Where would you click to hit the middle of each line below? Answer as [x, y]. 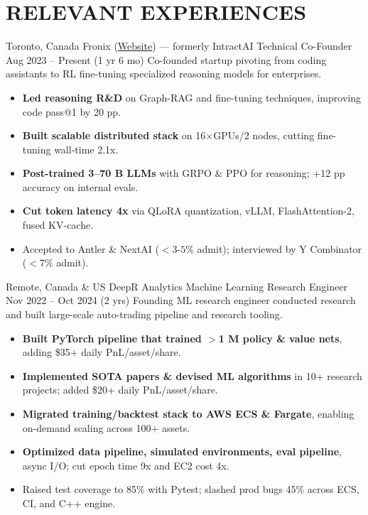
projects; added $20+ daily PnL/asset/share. [120, 390]
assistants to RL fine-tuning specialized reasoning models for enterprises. [164, 74]
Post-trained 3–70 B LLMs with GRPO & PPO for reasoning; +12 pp [184, 173]
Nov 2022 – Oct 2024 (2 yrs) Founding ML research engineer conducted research [181, 300]
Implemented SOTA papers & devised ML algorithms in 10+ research [192, 375]
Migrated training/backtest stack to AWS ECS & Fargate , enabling [188, 413]
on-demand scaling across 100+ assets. [106, 427]
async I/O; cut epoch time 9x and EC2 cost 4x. [126, 465]
